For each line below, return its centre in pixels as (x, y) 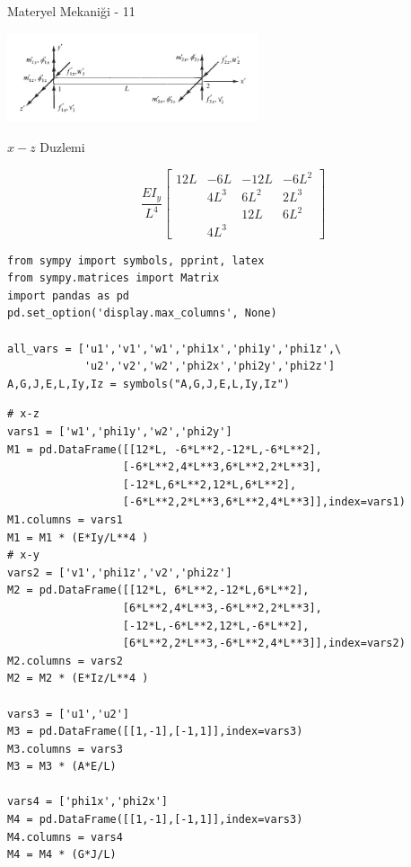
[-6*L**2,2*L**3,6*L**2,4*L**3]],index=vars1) (264, 502)
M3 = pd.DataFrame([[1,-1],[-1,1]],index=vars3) (155, 732)
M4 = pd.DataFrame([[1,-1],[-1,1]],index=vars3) (155, 820)
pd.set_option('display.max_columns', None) (142, 313)
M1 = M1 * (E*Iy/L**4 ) (78, 537)
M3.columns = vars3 (65, 749)
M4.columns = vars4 (65, 837)
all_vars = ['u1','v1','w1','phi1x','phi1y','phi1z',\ (175, 349)
